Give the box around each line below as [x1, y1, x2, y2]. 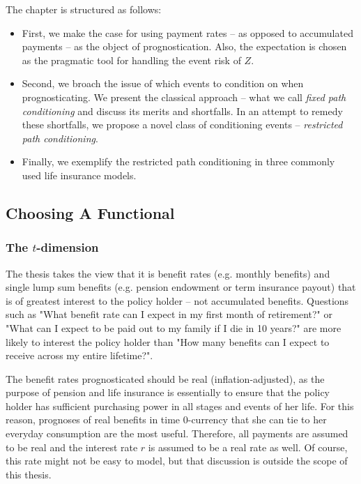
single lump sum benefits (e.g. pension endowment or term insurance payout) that [6, 280, 356, 294]
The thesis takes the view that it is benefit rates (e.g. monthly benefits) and [6, 266, 330, 280]
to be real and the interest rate [6, 439, 138, 454]
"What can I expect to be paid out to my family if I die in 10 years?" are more [6, 320, 341, 335]
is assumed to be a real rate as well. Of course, [148, 439, 348, 454]
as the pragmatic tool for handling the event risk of [22, 52, 241, 67]
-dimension [36, 239, 99, 256]
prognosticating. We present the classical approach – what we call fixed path [22, 89, 346, 104]
